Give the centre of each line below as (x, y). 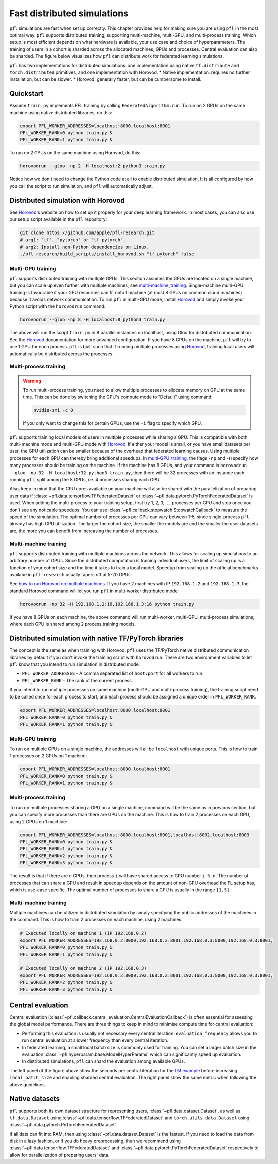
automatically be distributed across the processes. (61, 354)
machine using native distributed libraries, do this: (61, 112)
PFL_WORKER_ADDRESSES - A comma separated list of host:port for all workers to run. (113, 673)
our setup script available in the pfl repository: (58, 219)
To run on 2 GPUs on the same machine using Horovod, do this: (75, 153)
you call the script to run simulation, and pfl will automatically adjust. (81, 186)
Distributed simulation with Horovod (67, 200)
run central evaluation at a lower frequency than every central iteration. (95, 1040)
